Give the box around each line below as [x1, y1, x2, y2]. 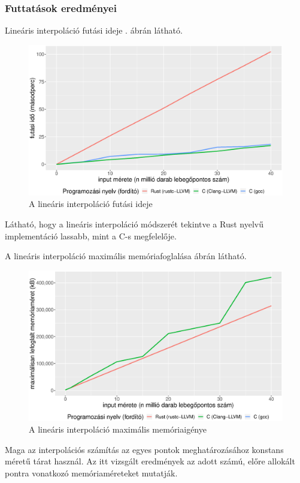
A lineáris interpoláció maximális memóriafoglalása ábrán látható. [5, 250, 247, 262]
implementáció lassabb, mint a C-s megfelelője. [5, 229, 177, 242]
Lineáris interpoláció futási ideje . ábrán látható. [5, 24, 183, 37]
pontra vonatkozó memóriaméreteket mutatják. [5, 467, 178, 479]
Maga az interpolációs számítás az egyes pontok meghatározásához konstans [5, 443, 284, 455]
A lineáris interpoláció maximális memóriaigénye [29, 423, 207, 436]
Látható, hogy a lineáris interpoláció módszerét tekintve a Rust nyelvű [5, 217, 264, 230]
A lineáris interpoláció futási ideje [29, 197, 153, 210]
